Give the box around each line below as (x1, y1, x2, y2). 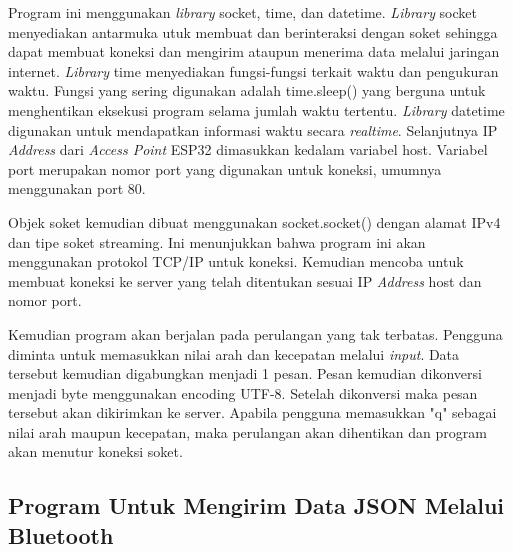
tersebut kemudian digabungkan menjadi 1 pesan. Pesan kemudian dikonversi (8, 363, 482, 384)
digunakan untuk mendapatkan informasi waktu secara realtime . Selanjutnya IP (8, 119, 498, 140)
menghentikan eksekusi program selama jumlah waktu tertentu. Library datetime (8, 99, 505, 120)
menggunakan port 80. (8, 178, 146, 199)
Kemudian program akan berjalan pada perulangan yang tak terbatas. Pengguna (8, 323, 503, 344)
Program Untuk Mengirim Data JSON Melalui (8, 490, 505, 521)
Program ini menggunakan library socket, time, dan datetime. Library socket (8, 2, 477, 22)
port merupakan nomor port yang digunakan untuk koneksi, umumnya (8, 158, 442, 179)
